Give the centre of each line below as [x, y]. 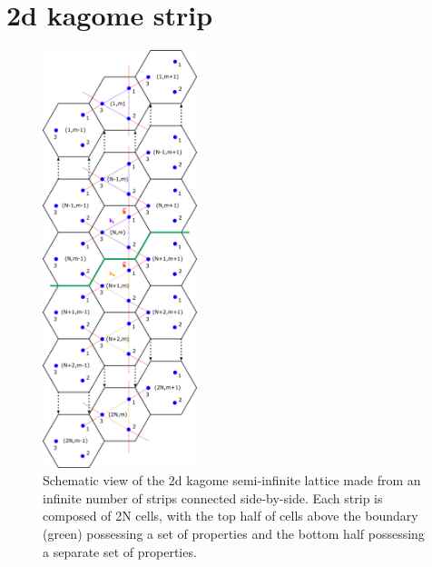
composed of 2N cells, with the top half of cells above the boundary [231, 516]
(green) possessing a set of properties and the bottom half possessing [234, 533]
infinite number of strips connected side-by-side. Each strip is [213, 497]
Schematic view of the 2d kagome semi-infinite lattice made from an [232, 480]
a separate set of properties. [120, 551]
